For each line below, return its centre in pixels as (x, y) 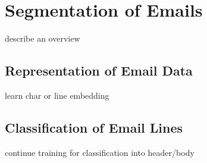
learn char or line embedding (57, 95)
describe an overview (43, 38)
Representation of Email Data (99, 70)
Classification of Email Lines (94, 127)
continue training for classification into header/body (100, 152)
